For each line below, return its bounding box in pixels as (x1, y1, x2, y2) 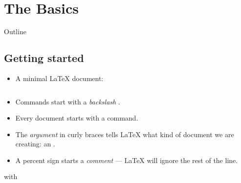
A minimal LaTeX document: (15, 73, 104, 83)
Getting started (4, 50, 84, 65)
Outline (4, 26, 26, 37)
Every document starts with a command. (15, 113, 138, 123)
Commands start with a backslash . (15, 96, 120, 106)
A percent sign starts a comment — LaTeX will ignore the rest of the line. (15, 155, 238, 165)
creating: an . (15, 139, 55, 149)
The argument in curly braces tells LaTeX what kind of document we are (15, 129, 234, 139)
